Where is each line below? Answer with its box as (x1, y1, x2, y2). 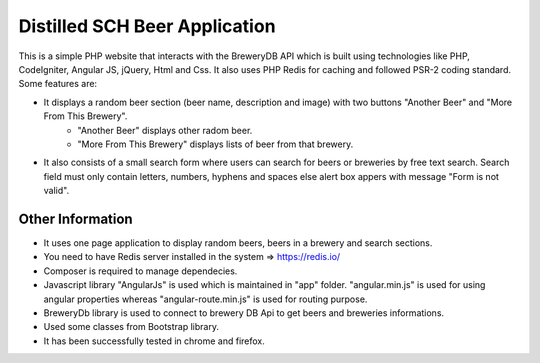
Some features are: (18, 78, 98, 90)
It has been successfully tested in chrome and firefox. (43, 335, 265, 347)
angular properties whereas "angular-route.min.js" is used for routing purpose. (43, 293, 368, 305)
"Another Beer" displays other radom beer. (77, 124, 253, 136)
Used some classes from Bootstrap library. (43, 321, 220, 333)
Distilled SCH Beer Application (18, 15, 276, 37)
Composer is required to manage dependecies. (43, 265, 238, 277)
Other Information (18, 210, 134, 227)
